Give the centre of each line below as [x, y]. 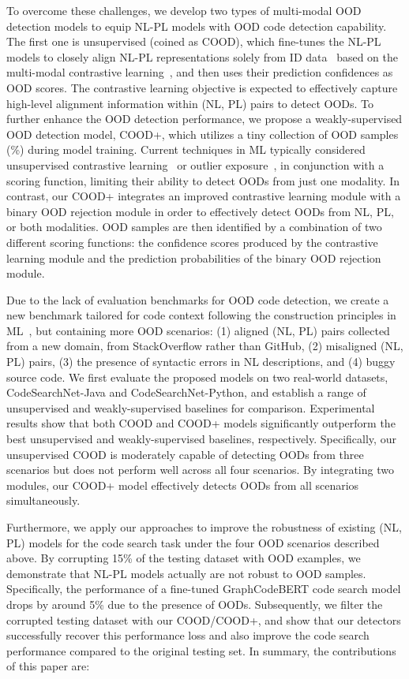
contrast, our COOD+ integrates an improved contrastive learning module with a [204, 196]
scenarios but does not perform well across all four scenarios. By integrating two [200, 470]
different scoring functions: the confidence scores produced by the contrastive [192, 242]
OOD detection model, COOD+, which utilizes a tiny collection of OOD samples [203, 134]
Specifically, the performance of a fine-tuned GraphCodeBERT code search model [204, 589]
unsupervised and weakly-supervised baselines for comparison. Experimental [191, 407]
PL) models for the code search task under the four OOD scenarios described [193, 542]
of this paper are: [48, 666]
